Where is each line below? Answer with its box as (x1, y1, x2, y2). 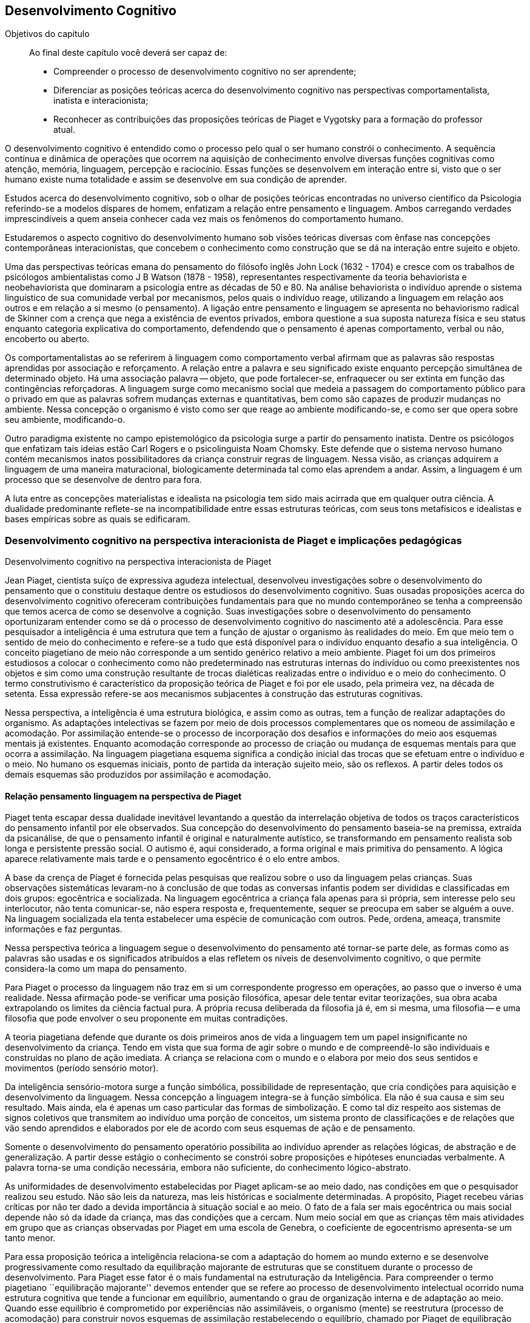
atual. (53, 124, 76, 135)
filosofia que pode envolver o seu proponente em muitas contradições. (5, 1013, 288, 1024)
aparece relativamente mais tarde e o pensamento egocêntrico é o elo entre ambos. (5, 853, 340, 864)
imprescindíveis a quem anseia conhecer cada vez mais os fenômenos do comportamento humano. (5, 214, 403, 224)
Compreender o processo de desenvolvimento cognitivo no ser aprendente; (53, 66, 357, 77)
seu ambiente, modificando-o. (5, 414, 126, 425)
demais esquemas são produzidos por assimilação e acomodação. (5, 769, 271, 780)
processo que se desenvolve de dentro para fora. (5, 474, 202, 485)
